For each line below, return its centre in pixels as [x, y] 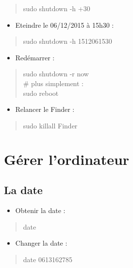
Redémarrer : [35, 57]
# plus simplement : [53, 83]
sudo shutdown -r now [56, 74]
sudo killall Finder [50, 125]
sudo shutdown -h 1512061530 [67, 41]
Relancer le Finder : [45, 109]
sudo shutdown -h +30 [57, 8]
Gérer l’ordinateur [67, 159]
